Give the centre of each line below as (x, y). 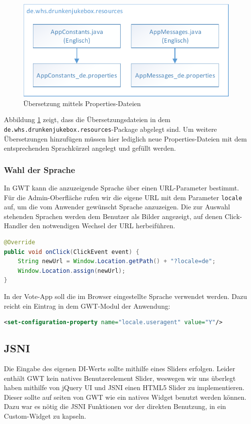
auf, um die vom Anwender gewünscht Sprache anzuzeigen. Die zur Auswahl (117, 207)
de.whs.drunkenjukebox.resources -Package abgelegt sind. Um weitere (110, 129)
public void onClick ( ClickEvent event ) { (72, 252)
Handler (16, 226)
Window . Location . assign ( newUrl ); (71, 271)
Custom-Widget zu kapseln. (45, 416)
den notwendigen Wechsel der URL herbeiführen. (102, 226)
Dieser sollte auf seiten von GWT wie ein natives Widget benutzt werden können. (125, 397)
